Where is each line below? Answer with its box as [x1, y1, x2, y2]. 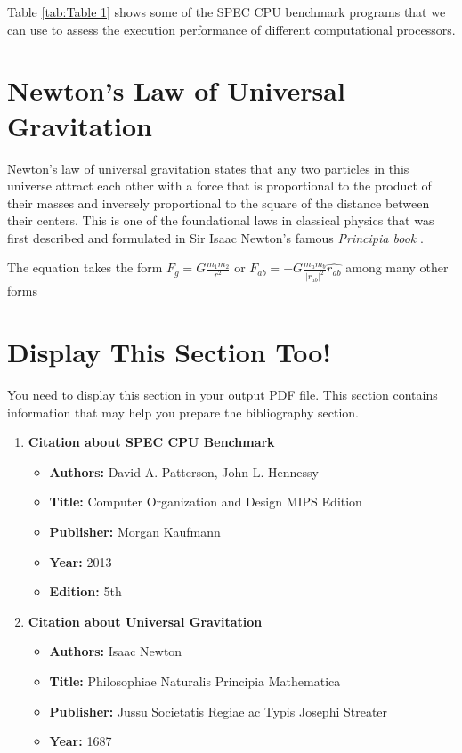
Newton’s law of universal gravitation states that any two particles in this [7, 158, 409, 177]
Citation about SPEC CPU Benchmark [28, 433, 275, 451]
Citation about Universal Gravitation [28, 611, 263, 630]
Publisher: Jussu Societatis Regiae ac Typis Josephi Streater [49, 701, 388, 720]
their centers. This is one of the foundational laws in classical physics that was [7, 211, 434, 230]
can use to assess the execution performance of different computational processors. [7, 20, 456, 38]
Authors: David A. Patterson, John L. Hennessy [49, 462, 319, 481]
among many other [345, 258, 449, 277]
